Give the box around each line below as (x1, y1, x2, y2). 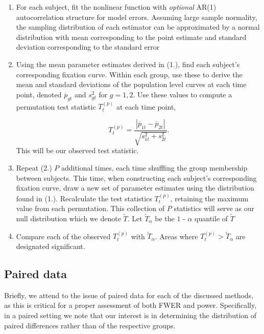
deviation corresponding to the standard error (16, 41, 160, 52)
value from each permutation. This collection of (16, 203, 165, 214)
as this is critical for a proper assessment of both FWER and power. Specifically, (4, 300, 257, 310)
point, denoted (16, 89, 62, 99)
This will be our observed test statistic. (16, 145, 139, 156)
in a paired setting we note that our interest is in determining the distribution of (4, 309, 257, 320)
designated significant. (16, 240, 85, 251)
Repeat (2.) (16, 162, 52, 173)
